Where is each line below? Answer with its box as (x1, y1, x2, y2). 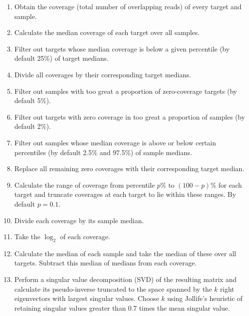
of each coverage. (60, 231, 110, 242)
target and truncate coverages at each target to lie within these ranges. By (14, 189, 236, 199)
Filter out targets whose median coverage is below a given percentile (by (14, 43, 230, 53)
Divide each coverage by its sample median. (14, 215, 144, 225)
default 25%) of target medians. (14, 53, 109, 63)
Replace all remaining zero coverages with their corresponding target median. (14, 163, 245, 174)
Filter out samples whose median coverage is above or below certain (14, 137, 216, 147)
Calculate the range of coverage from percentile (14, 179, 155, 190)
